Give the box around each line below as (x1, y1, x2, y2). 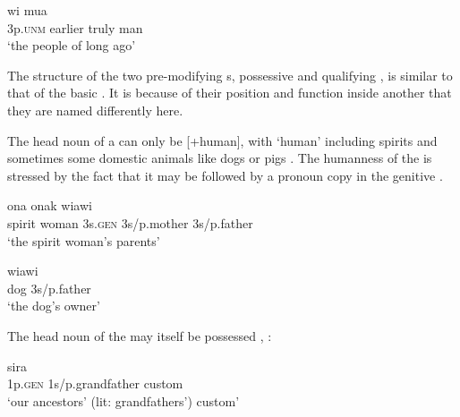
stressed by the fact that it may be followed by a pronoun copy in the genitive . (7, 166, 443, 184)
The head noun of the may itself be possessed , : (7, 326, 272, 345)
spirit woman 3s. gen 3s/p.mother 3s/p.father (7, 213, 253, 232)
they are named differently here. (7, 100, 183, 119)
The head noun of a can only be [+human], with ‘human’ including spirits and (7, 131, 438, 149)
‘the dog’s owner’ (7, 296, 100, 315)
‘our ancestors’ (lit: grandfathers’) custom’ (7, 391, 240, 410)
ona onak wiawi (7, 196, 92, 215)
